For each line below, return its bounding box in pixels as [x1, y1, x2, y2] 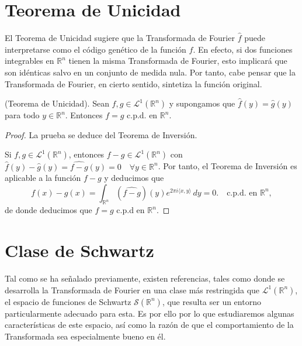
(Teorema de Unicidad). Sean [5, 97, 109, 109]
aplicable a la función [5, 172, 81, 184]
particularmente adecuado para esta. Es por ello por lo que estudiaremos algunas [5, 307, 294, 319]
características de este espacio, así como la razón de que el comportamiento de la [5, 318, 294, 331]
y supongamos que [169, 97, 235, 109]
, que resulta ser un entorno [162, 295, 261, 307]
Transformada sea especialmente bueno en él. [5, 330, 166, 342]
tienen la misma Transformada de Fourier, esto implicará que [68, 54, 287, 67]
